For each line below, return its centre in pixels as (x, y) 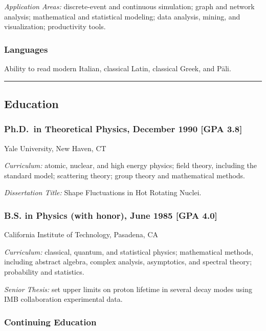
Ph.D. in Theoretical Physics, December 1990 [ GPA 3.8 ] (123, 129)
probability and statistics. (44, 271)
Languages (26, 49)
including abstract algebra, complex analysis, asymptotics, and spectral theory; (128, 262)
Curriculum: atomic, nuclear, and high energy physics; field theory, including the (131, 165)
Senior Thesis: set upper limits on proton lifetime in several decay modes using (128, 289)
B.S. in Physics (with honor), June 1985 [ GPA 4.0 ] (111, 215)
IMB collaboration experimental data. (63, 299)
